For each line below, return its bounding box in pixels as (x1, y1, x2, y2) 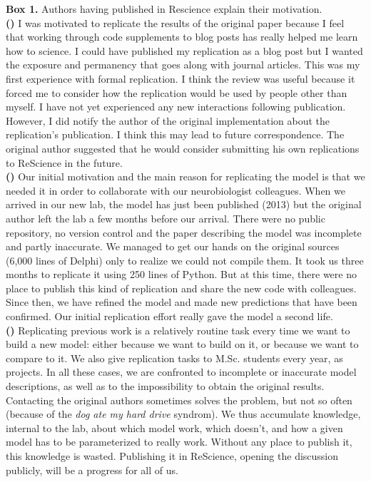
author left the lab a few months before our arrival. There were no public (6, 210, 325, 225)
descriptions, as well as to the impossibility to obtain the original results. (6, 379, 325, 394)
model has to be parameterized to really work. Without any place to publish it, (6, 434, 352, 449)
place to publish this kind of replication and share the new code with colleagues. (6, 280, 357, 295)
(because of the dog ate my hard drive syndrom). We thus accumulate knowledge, (6, 406, 361, 421)
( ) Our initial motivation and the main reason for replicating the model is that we (6, 169, 365, 184)
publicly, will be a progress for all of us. (6, 462, 178, 477)
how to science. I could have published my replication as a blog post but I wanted (6, 43, 363, 58)
